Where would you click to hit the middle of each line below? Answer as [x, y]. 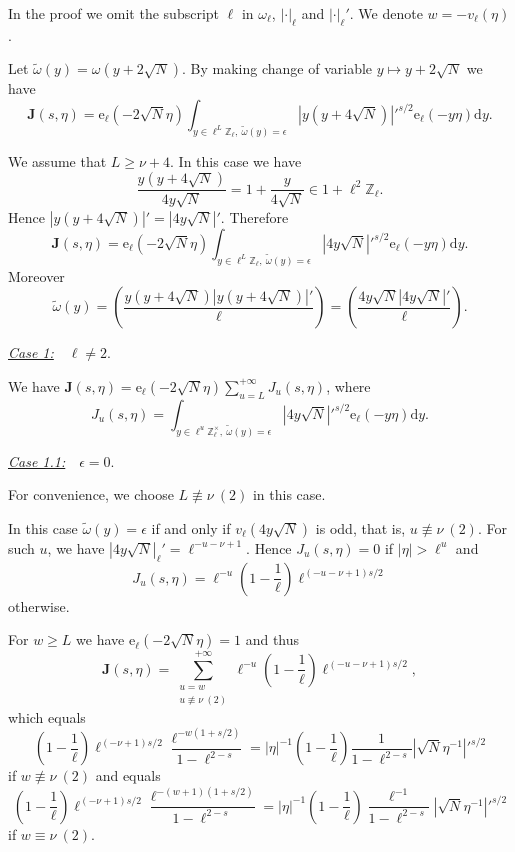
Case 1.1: [37, 460]
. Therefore [254, 216]
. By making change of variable [277, 68]
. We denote [386, 13]
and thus [272, 639]
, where [348, 385]
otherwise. [39, 605]
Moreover [36, 275]
